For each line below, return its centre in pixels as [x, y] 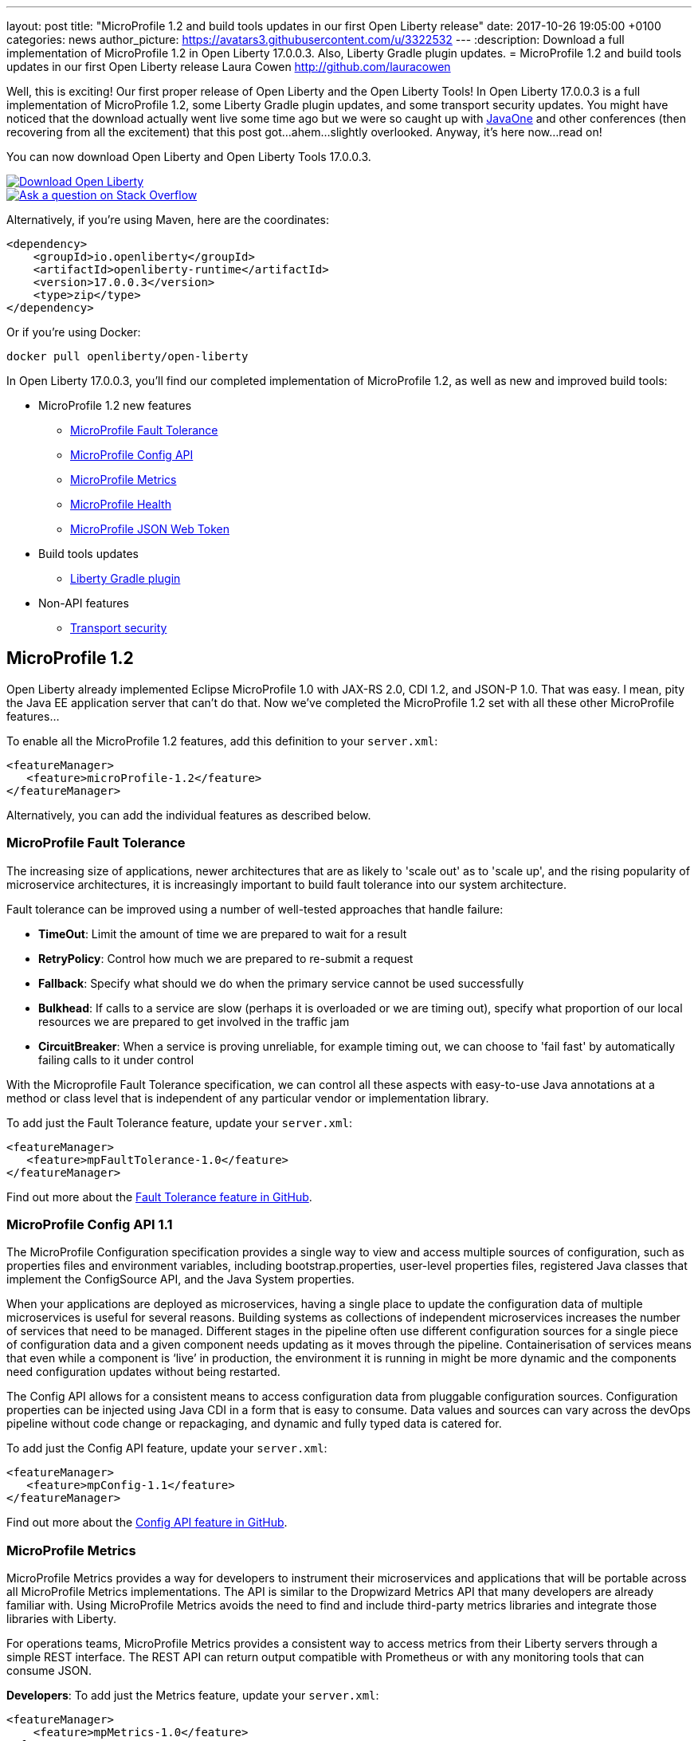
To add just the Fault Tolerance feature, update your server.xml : [179, 1122]
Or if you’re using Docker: [74, 332]
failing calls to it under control [116, 1059]
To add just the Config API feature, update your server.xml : [167, 1448]
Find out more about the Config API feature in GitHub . [147, 1523]
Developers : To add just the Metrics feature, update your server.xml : [193, 1696]
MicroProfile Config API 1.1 [90, 1224]
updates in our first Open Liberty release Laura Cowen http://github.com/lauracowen [229, 67]
